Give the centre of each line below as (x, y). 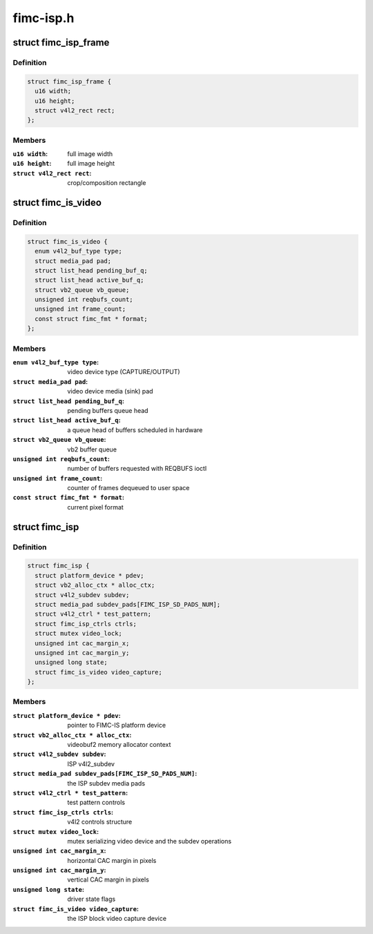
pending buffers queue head (108, 410)
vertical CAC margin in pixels (108, 879)
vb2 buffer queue (92, 449)
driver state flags (92, 899)
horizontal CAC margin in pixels (112, 860)
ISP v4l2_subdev (91, 763)
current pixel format (95, 507)
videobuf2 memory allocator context (119, 745)
